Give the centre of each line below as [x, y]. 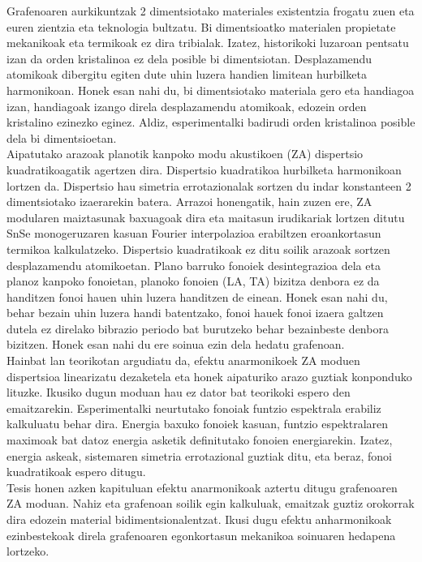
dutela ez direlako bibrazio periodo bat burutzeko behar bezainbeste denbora [198, 328]
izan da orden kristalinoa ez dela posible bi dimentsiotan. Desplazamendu [189, 58]
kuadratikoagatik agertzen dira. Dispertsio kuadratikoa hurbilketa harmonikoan [204, 169]
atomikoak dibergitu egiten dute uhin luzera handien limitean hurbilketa [187, 74]
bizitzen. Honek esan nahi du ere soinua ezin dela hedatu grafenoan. [176, 344]
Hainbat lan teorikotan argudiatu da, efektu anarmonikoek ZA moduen [183, 360]
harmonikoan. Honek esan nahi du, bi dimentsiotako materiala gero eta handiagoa [211, 90]
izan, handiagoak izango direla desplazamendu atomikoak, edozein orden [187, 106]
